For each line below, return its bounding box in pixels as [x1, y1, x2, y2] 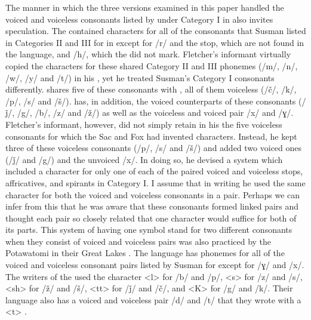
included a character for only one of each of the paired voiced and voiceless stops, [5, 165, 303, 177]
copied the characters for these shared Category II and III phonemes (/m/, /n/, [5, 59, 298, 72]
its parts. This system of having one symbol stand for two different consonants [5, 223, 292, 236]
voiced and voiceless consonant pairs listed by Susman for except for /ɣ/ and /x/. [5, 259, 304, 271]
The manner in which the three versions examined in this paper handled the [5, 1, 284, 13]
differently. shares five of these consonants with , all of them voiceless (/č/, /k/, [5, 83, 297, 96]
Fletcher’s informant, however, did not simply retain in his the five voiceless [5, 118, 282, 130]
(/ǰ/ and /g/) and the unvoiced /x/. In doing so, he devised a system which [5, 153, 283, 165]
